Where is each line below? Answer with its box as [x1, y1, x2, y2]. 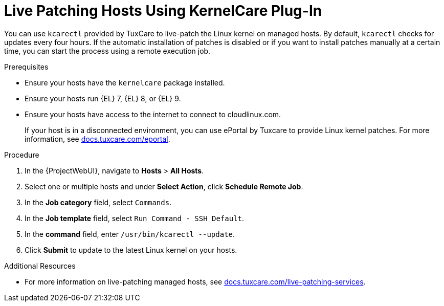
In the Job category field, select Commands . [25, 198, 172, 207]
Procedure [4, 150, 39, 159]
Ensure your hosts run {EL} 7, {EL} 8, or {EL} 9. [25, 94, 181, 103]
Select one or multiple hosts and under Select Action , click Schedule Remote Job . [25, 182, 303, 191]
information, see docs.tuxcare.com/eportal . [25, 134, 170, 143]
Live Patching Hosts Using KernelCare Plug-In [4, 2, 322, 19]
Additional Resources [4, 261, 76, 270]
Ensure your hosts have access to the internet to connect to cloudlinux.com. [25, 110, 281, 119]
